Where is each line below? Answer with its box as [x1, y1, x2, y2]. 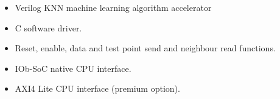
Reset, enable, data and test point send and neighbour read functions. [15, 42, 276, 54]
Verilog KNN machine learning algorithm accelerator [15, 1, 212, 13]
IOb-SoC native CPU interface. [15, 62, 131, 74]
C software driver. [15, 21, 82, 34]
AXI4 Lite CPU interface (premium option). [15, 82, 180, 95]
